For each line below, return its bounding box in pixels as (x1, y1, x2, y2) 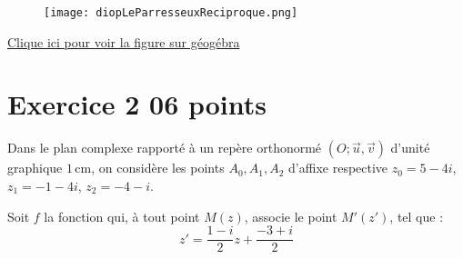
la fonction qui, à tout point (44, 206, 200, 225)
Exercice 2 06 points (7, 85, 267, 123)
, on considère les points (91, 158, 225, 177)
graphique (7, 158, 63, 177)
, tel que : (389, 206, 444, 225)
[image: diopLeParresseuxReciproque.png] (44, 6, 298, 19)
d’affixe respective (288, 158, 388, 177)
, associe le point (244, 206, 337, 225)
